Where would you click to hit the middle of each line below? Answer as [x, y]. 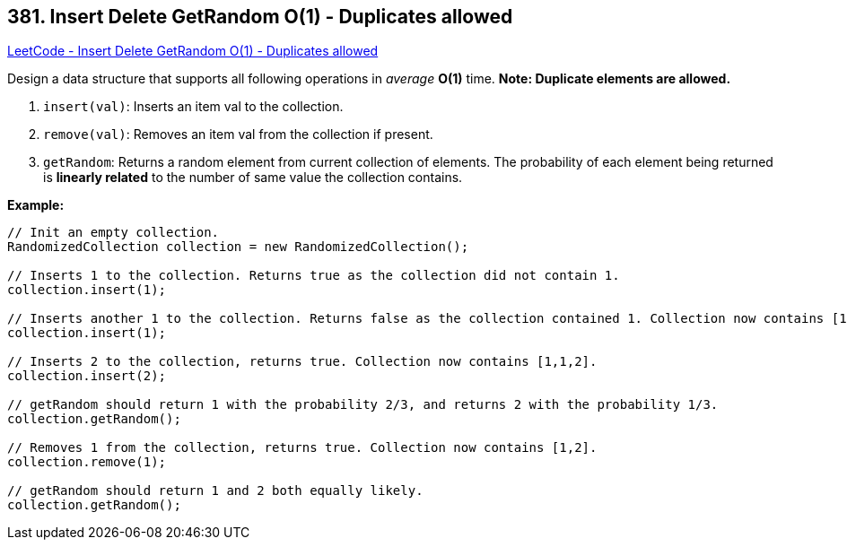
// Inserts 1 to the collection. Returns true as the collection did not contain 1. [314, 276]
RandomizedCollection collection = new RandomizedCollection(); [238, 247]
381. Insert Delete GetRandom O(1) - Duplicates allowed [260, 17]
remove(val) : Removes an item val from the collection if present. [238, 135]
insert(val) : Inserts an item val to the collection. [193, 107]
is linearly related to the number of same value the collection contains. [253, 178]
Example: [36, 205]
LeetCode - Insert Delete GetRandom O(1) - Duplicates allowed [193, 51]
